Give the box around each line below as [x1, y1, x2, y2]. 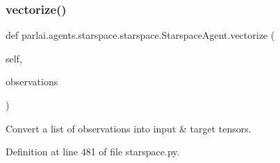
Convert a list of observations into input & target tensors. [6, 121, 252, 135]
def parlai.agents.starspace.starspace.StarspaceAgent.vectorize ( [6, 28, 275, 42]
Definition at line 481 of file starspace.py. [6, 144, 180, 159]
